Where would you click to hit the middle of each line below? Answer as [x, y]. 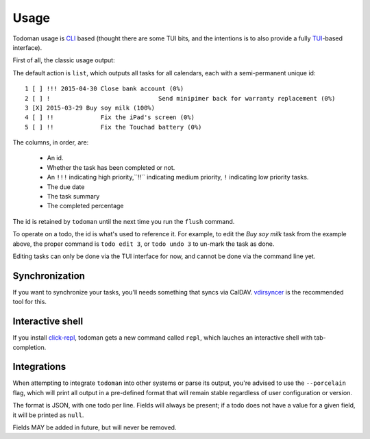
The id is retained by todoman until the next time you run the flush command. [124, 221]
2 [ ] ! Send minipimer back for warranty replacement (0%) [180, 98]
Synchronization [49, 276]
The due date [66, 187]
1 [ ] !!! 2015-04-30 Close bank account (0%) [104, 89]
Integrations [39, 367]
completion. [29, 347]
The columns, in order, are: [51, 142]
